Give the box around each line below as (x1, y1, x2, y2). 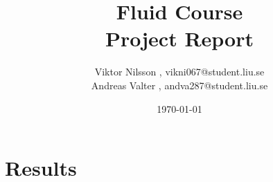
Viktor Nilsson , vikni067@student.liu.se (94, 64, 265, 79)
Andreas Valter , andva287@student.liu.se (91, 78, 268, 92)
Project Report (105, 24, 254, 53)
